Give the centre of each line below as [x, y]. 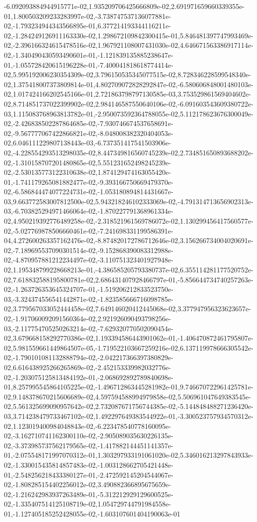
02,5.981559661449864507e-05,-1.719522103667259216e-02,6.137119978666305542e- [129, 347]
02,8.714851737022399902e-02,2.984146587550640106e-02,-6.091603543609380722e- [129, 103]
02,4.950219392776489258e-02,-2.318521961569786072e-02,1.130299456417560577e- [129, 221]
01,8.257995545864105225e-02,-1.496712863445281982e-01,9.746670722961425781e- [129, 387]
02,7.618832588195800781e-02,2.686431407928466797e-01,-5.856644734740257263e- [129, 279]
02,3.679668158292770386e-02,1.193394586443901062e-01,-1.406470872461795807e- [129, 338]
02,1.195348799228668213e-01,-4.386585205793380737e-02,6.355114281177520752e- [129, 270]
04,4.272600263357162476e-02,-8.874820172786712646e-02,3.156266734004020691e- [129, 240]
